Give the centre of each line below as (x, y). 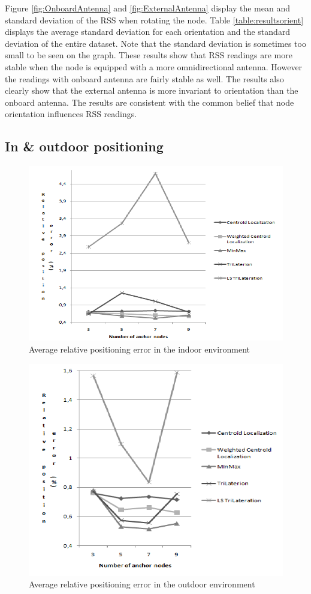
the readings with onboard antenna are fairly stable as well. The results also (144, 78)
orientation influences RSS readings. (71, 114)
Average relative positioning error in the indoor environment (140, 349)
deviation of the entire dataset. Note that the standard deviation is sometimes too (155, 43)
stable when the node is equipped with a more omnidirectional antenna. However (154, 66)
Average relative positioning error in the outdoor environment (142, 584)
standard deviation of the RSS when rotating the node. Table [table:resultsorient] (154, 20)
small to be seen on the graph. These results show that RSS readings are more (149, 55)
